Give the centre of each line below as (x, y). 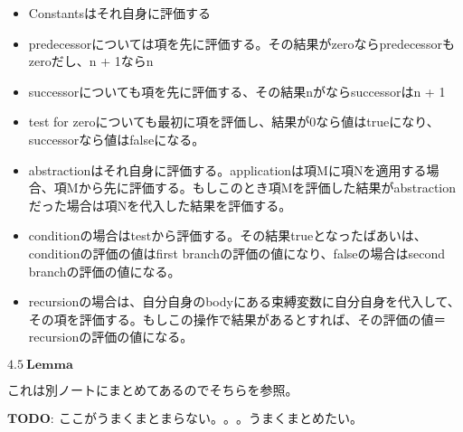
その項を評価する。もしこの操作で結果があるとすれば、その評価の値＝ (237, 319)
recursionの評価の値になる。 (111, 337)
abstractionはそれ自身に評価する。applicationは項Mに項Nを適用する (227, 169)
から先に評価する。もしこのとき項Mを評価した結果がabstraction (267, 188)
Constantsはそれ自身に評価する (120, 13)
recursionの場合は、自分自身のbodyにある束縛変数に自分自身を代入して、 (244, 301)
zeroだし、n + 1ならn (91, 61)
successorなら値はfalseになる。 (117, 139)
